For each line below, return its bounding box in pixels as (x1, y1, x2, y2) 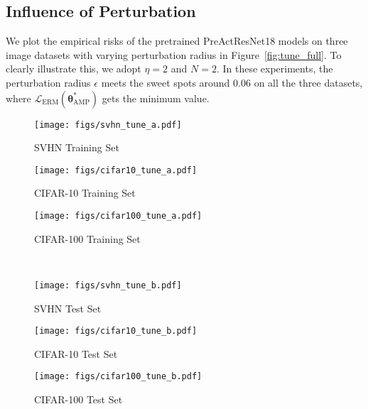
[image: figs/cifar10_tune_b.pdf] (34, 326, 197, 337)
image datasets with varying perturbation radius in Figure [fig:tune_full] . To (6, 47, 342, 62)
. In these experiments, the (216, 61, 333, 76)
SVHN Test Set (34, 300, 102, 315)
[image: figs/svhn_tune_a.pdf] (34, 119, 182, 130)
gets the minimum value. (102, 90, 210, 105)
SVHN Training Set (34, 140, 119, 155)
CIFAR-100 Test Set (34, 392, 123, 407)
